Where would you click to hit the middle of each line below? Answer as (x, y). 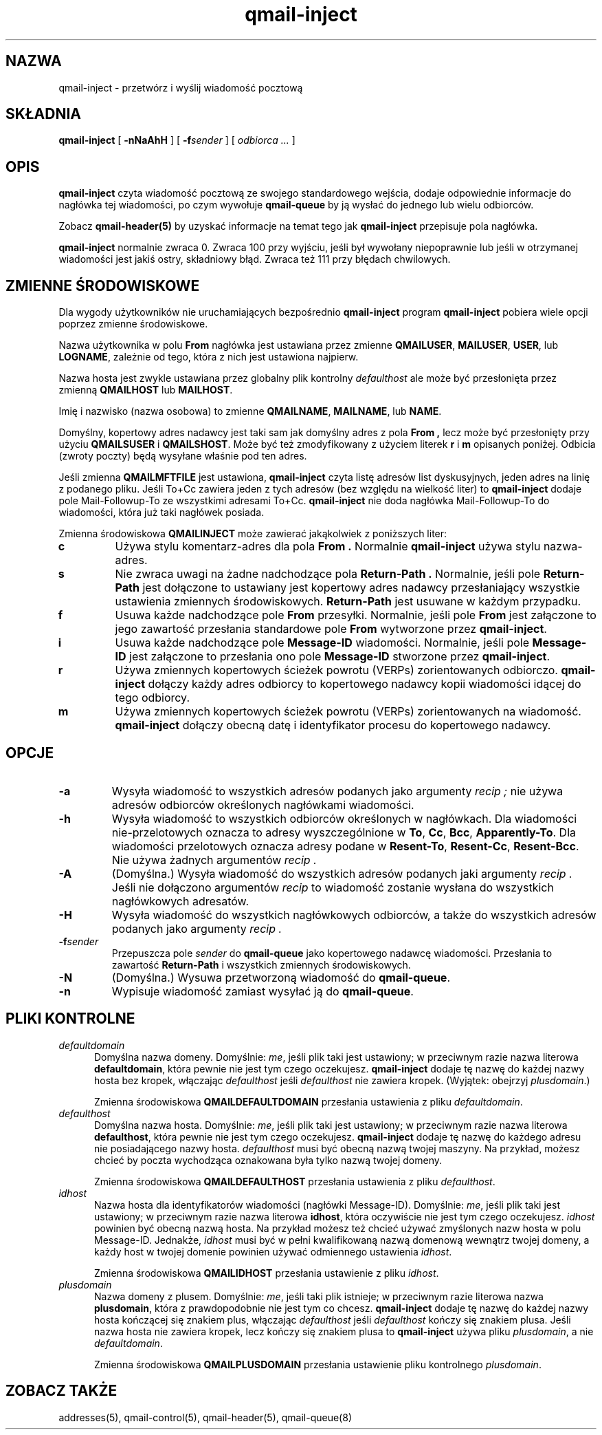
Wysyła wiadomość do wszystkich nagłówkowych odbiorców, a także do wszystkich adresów (354, 915)
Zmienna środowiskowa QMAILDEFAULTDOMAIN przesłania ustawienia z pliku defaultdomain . (309, 1101)
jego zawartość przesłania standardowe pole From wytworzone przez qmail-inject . (331, 629)
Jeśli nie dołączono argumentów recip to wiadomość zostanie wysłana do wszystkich (333, 887)
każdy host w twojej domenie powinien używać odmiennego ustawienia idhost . (273, 1251)
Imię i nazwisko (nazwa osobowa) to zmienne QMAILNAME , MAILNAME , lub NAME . (250, 411)
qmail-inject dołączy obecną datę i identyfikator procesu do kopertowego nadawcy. (333, 725)
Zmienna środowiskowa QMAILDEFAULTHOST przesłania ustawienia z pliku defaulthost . (295, 1181)
